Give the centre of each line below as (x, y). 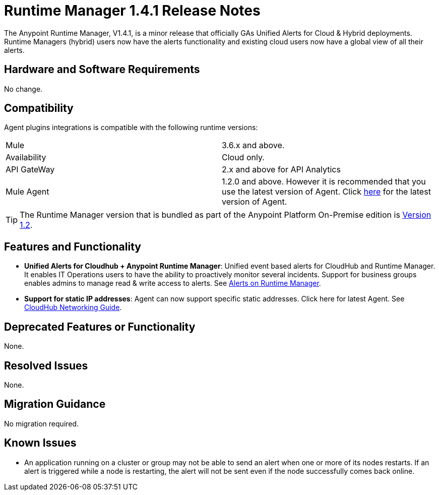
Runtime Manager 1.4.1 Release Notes (132, 11)
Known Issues (40, 443)
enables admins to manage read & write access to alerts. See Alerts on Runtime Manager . (173, 283)
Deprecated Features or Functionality (100, 327)
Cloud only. (243, 158)
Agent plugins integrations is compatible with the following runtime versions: (131, 128)
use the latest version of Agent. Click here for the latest (326, 192)
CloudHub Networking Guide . (73, 307)
